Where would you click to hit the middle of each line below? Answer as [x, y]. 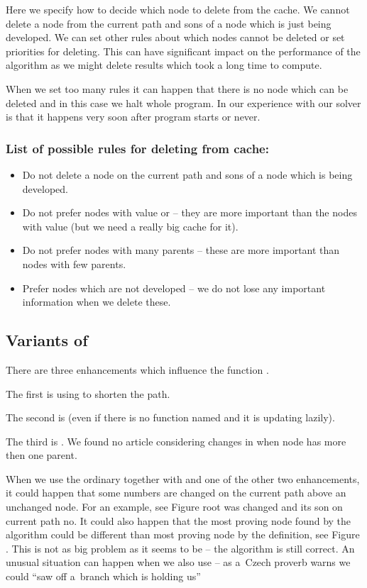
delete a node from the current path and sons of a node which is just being [169, 23]
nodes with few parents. [74, 264]
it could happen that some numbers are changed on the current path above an [176, 493]
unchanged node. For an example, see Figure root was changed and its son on [174, 507]
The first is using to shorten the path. [88, 393]
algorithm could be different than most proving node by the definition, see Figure [183, 534]
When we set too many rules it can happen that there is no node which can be [177, 88]
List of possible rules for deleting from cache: [137, 148]
